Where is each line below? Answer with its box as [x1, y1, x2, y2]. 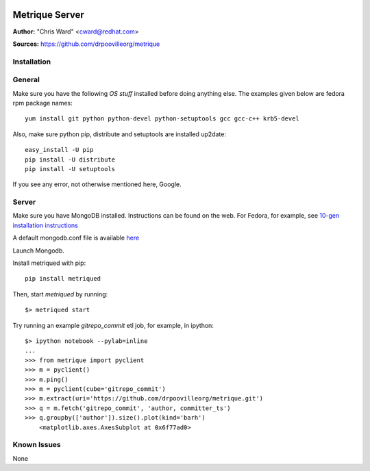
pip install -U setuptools [25, 165, 116, 173]
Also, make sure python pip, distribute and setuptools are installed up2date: [12, 130, 226, 138]
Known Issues [12, 440, 61, 450]
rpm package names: [12, 99, 73, 107]
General [12, 75, 40, 85]
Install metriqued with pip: [12, 259, 86, 267]
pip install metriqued [25, 275, 101, 283]
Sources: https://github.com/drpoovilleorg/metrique [12, 40, 160, 48]
